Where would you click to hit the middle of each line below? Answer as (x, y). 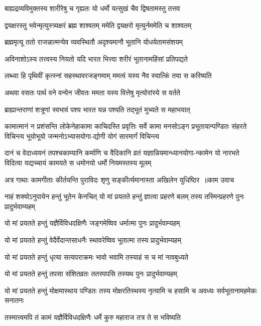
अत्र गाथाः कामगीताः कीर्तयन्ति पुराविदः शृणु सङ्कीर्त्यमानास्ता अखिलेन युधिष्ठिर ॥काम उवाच (119, 179)
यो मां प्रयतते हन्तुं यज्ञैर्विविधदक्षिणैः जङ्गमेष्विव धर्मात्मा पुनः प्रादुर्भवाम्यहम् (92, 223)
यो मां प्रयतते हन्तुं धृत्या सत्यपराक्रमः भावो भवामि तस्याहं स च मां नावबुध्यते (97, 257)
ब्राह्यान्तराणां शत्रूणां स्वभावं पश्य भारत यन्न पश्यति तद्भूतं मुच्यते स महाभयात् (97, 109)
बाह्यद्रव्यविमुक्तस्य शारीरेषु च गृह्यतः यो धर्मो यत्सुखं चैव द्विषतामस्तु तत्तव (92, 8)
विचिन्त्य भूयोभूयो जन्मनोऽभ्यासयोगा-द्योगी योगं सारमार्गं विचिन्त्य (82, 136)
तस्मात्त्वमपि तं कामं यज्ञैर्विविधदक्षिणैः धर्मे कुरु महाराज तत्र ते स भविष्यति (93, 317)
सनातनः (14, 300)
